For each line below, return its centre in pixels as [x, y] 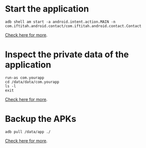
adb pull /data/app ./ [28, 132]
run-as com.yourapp [25, 78]
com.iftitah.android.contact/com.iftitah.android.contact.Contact [73, 26]
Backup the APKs [41, 119]
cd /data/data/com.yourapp [32, 82]
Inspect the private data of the [67, 55]
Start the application [47, 9]
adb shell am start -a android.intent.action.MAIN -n [60, 22]
